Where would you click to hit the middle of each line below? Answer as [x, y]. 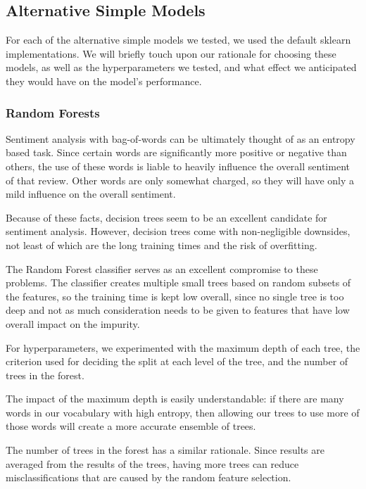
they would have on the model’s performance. [104, 81]
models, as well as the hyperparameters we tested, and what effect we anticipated [181, 67]
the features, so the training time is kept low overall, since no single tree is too [175, 296]
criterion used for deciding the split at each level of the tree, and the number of [177, 361]
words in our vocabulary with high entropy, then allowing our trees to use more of [183, 412]
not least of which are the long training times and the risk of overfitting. [162, 245]
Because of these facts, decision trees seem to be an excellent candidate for [166, 217]
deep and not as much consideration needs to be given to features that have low [178, 310]
